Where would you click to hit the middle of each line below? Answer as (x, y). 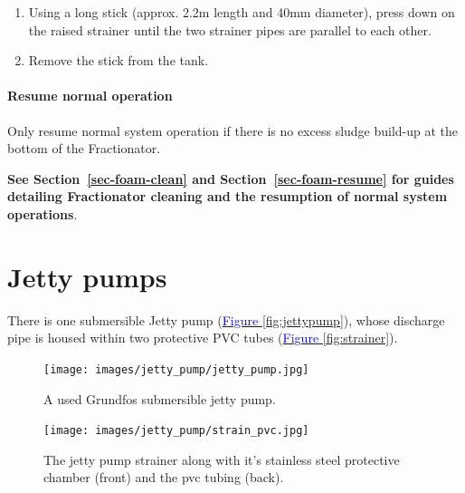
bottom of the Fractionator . (84, 148)
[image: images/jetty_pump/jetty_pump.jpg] (176, 369)
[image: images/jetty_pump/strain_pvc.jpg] (176, 431)
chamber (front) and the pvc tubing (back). (164, 477)
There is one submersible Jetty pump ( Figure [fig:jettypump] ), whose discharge (226, 319)
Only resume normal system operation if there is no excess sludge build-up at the (233, 130)
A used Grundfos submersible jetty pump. (160, 398)
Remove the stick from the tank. (119, 60)
